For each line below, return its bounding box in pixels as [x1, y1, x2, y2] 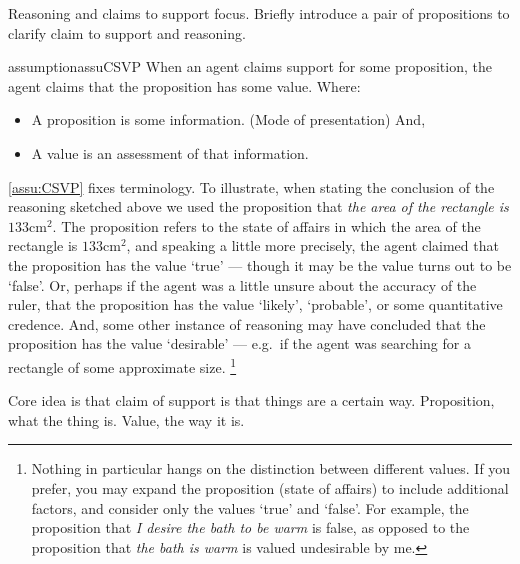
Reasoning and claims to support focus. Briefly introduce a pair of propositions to [8, 3, 510, 23]
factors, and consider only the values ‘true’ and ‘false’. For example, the [31, 497, 469, 518]
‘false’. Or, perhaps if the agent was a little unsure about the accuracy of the [8, 274, 477, 295]
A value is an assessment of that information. [31, 142, 309, 163]
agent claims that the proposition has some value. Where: [8, 75, 361, 96]
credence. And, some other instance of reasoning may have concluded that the [8, 313, 486, 334]
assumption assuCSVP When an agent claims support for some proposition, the [8, 56, 492, 77]
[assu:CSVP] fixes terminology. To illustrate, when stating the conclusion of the [8, 176, 495, 197]
